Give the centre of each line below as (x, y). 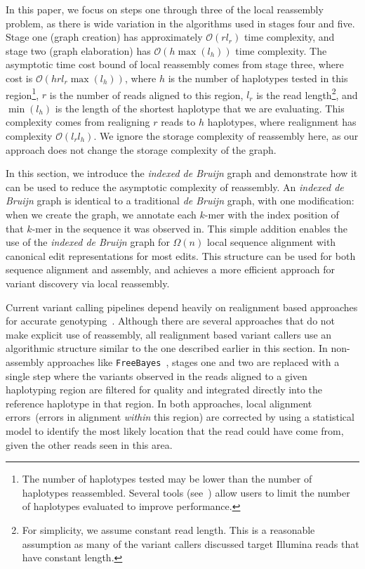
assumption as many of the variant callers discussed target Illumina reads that (191, 543)
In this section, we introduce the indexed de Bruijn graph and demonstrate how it (182, 173)
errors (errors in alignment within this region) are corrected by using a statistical (180, 417)
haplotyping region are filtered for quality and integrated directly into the (164, 390)
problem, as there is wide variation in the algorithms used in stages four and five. (180, 23)
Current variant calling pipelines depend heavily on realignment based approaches (182, 307)
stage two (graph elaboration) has (78, 50)
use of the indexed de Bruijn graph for (88, 242)
